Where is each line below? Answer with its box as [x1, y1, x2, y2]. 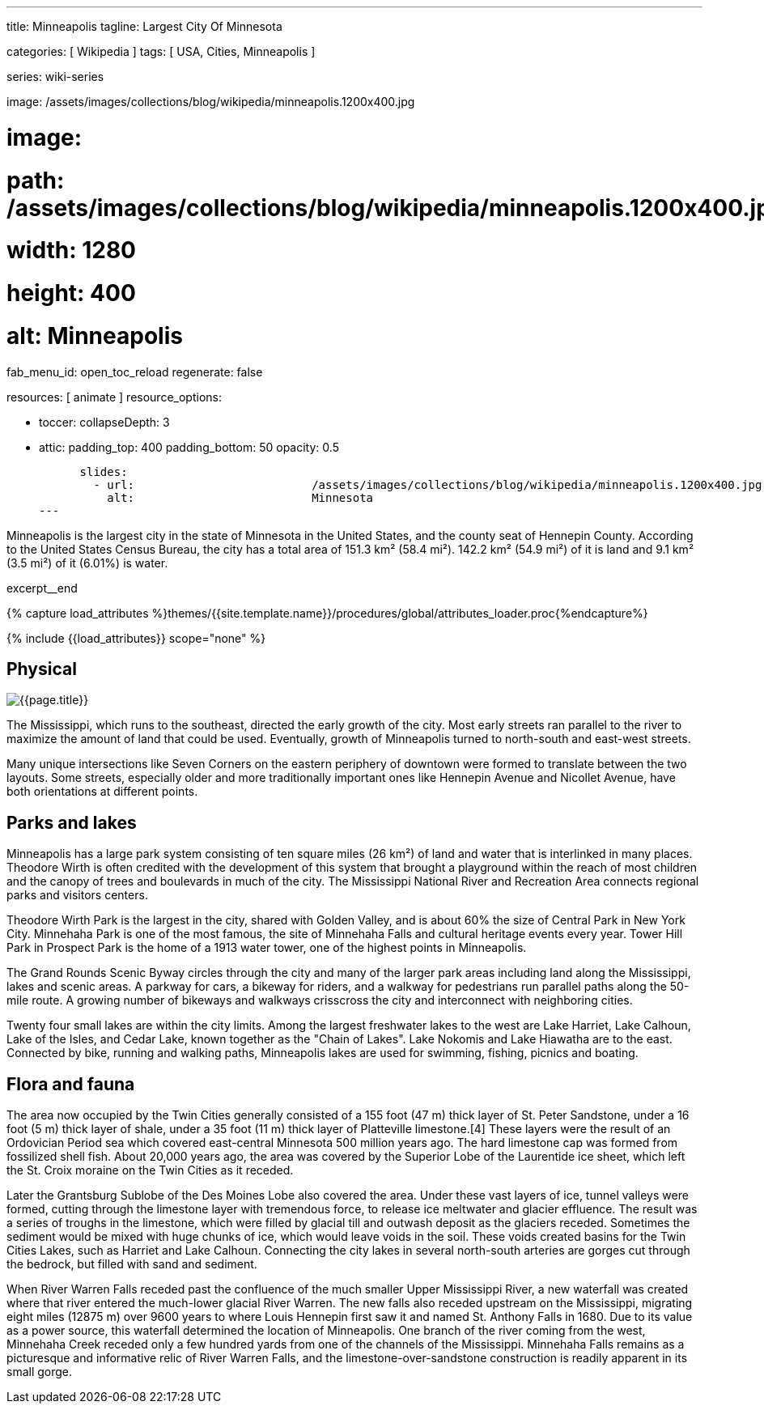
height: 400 [6, 279, 136, 307]
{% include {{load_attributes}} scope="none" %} [6, 631, 266, 645]
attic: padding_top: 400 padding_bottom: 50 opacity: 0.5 [39, 440, 339, 454]
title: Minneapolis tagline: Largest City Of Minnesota [6, 19, 282, 33]
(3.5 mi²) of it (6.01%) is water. [6, 555, 168, 570]
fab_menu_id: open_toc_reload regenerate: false [6, 364, 263, 379]
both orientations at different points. [6, 784, 198, 799]
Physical [6, 658, 77, 679]
